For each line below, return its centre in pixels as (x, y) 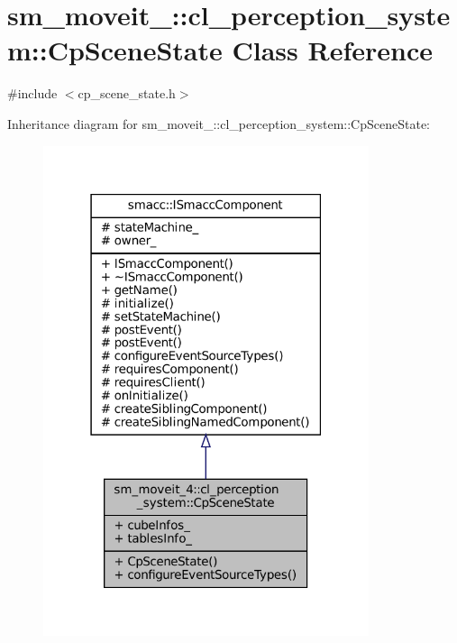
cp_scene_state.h (127, 93)
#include (32, 93)
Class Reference (332, 50)
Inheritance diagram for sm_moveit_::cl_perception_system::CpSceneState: (219, 123)
